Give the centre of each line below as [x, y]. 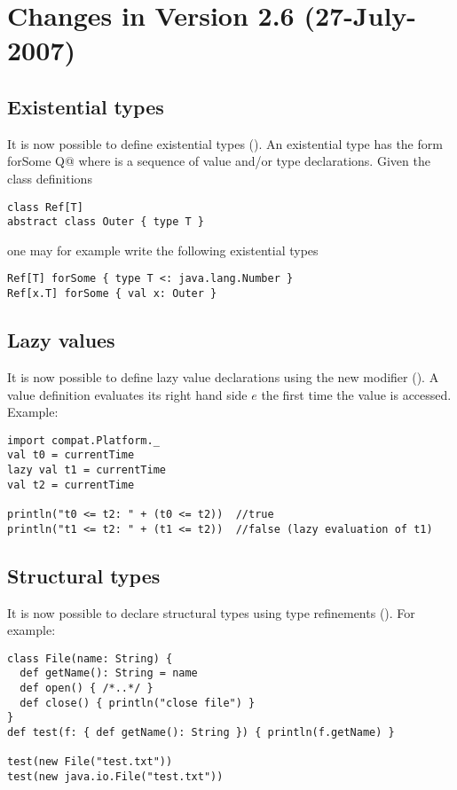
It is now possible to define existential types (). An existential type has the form [225, 143]
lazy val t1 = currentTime [87, 470]
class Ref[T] [45, 207]
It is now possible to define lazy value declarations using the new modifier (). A [223, 376]
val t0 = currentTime [71, 455]
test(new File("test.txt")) [90, 762]
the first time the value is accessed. [356, 394]
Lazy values [61, 340]
